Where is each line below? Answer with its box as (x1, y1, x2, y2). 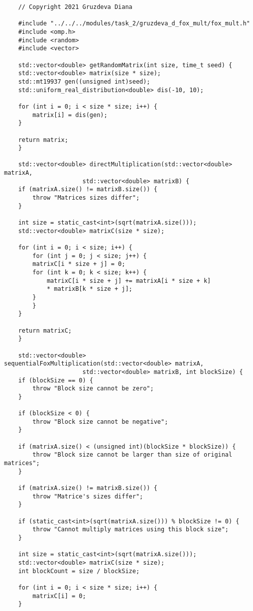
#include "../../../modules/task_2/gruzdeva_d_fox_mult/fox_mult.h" (18, 20, 250, 27)
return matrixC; (18, 327, 72, 334)
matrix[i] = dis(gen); (32, 111, 108, 119)
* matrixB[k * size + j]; (46, 285, 132, 293)
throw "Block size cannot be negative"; (32, 418, 168, 425)
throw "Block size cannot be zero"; (32, 385, 154, 392)
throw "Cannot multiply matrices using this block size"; (32, 526, 229, 533)
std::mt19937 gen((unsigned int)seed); (18, 78, 150, 85)
